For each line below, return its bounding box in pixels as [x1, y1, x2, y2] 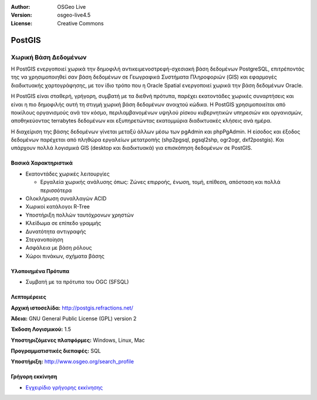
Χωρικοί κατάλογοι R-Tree [25, 203, 90, 210]
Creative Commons [57, 19, 104, 26]
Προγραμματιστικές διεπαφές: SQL [11, 347, 101, 355]
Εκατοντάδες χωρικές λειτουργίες [25, 170, 110, 177]
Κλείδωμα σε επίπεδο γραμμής [25, 220, 102, 227]
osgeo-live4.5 [57, 12, 91, 19]
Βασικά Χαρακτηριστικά [11, 159, 73, 167]
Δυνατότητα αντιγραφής [25, 228, 86, 235]
